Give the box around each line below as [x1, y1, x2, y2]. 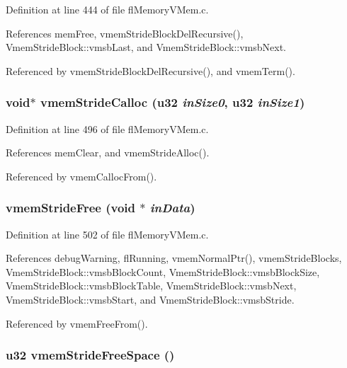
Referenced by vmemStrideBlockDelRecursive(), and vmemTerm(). [6, 63, 295, 78]
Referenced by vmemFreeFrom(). [6, 316, 148, 330]
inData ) [149, 199, 195, 217]
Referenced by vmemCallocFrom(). [6, 168, 157, 183]
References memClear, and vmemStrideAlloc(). [6, 145, 210, 160]
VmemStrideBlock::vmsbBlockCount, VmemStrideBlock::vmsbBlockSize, [6, 264, 320, 279]
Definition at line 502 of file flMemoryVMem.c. [6, 226, 209, 241]
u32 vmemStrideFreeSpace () [6, 346, 175, 364]
